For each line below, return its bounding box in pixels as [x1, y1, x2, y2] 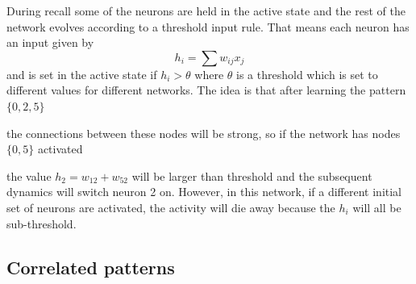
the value [6, 167, 52, 184]
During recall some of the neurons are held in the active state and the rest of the [6, 2, 406, 19]
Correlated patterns [6, 254, 175, 279]
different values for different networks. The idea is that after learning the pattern [6, 81, 406, 98]
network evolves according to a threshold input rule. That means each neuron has [6, 18, 410, 35]
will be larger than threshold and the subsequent [131, 167, 372, 184]
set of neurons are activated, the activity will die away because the [6, 198, 335, 215]
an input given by [6, 34, 94, 51]
